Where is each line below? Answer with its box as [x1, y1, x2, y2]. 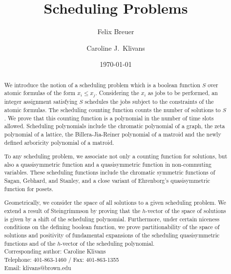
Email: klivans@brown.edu [4, 263, 71, 272]
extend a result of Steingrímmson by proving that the [4, 206, 141, 215]
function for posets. [4, 184, 54, 193]
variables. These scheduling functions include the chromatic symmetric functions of [4, 168, 215, 176]
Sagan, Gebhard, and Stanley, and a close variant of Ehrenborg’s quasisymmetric [4, 176, 210, 185]
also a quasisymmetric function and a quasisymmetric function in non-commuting [4, 160, 211, 168]
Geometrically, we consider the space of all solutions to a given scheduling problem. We [4, 198, 226, 207]
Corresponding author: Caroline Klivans [4, 247, 106, 255]
